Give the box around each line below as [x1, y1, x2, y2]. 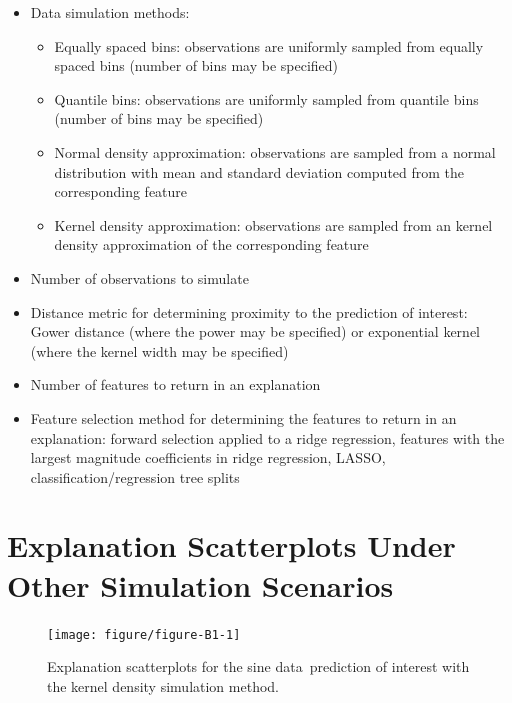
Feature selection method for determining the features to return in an [30, 407, 457, 428]
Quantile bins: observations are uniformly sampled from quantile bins [54, 88, 479, 109]
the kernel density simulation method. [47, 675, 279, 696]
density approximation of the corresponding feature [54, 234, 369, 255]
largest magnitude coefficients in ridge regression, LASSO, [30, 447, 386, 468]
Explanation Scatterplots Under [7, 525, 456, 566]
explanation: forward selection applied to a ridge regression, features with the [30, 427, 505, 448]
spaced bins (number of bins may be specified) [54, 55, 339, 76]
